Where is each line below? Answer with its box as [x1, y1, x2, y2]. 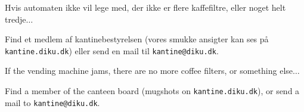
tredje [5, 13, 26, 25]
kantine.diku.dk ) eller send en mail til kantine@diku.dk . [5, 44, 219, 57]
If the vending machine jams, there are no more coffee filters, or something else [5, 64, 293, 77]
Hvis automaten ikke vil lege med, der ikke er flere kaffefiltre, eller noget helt [5, 1, 286, 13]
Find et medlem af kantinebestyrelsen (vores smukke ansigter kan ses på [5, 33, 269, 45]
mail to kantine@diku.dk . [5, 96, 100, 108]
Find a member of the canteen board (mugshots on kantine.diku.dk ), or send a [5, 85, 300, 97]
